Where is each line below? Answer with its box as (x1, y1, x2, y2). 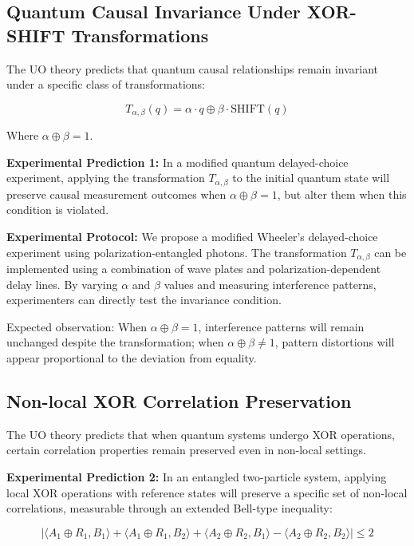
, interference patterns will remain (198, 318, 365, 334)
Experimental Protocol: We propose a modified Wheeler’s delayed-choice (6, 228, 378, 245)
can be (374, 243, 407, 260)
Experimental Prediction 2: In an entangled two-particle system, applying (6, 469, 387, 485)
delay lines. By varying (6, 275, 118, 292)
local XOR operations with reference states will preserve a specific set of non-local (6, 484, 408, 500)
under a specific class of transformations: (6, 76, 206, 93)
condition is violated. (6, 201, 109, 218)
